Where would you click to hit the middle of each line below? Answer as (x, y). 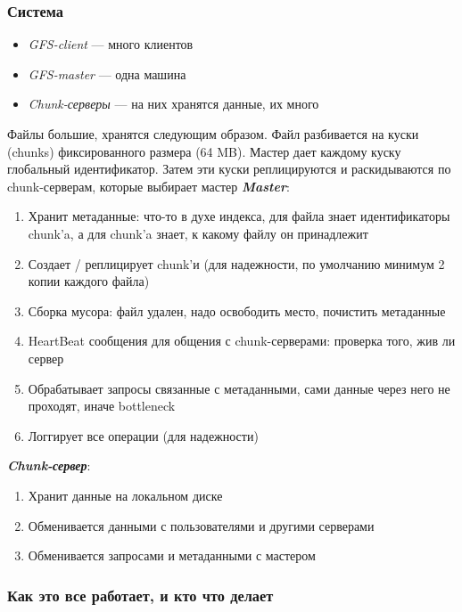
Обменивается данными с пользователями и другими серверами (201, 525)
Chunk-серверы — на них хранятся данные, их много (173, 104)
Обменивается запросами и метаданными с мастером (172, 555)
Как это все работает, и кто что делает (140, 595)
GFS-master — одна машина (107, 73)
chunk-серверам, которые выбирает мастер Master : (148, 186)
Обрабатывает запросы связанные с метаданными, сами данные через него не (239, 388)
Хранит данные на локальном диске (125, 495)
